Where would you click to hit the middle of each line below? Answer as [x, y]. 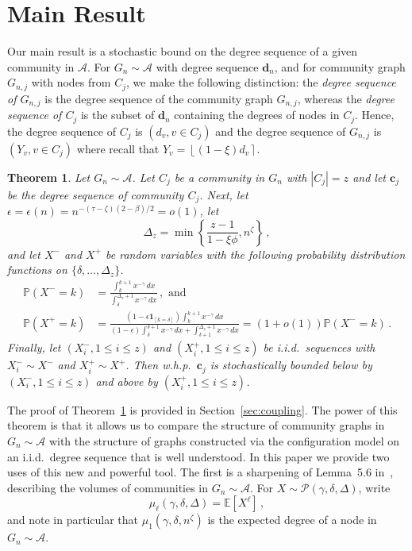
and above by [127, 381]
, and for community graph [340, 66]
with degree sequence [207, 66]
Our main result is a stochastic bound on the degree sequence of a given [183, 51]
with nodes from [71, 82]
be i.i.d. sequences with [319, 347]
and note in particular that [73, 520]
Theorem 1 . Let [49, 177]
